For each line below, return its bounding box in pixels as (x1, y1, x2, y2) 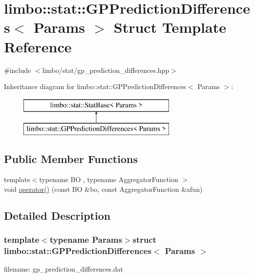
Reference (4, 36, 72, 56)
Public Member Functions (4, 151, 138, 166)
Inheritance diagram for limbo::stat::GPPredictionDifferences (4, 81, 186, 92)
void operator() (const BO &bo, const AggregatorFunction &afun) (4, 184, 203, 194)
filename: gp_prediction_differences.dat (4, 264, 124, 274)
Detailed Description (4, 208, 111, 223)
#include (4, 65, 31, 75)
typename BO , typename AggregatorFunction (39, 174, 178, 185)
